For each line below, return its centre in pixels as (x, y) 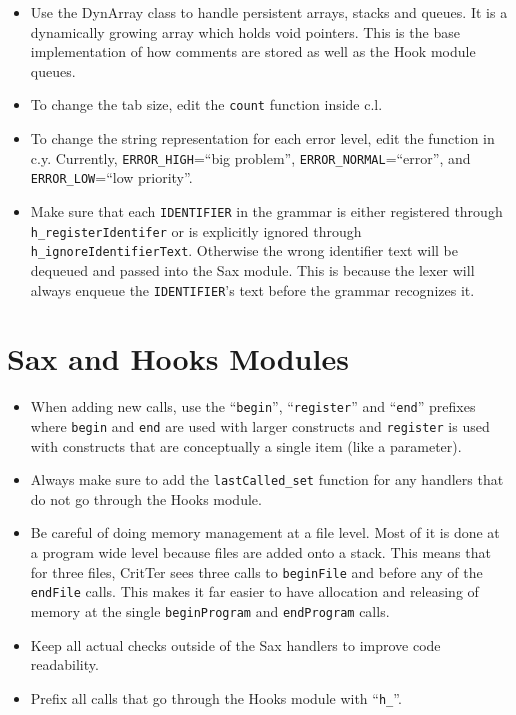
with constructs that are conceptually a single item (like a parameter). (246, 445)
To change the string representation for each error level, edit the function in (262, 138)
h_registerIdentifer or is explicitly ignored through (196, 230)
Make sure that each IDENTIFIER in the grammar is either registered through (266, 210)
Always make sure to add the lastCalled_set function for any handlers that (267, 479)
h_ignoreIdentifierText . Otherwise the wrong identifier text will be (244, 250)
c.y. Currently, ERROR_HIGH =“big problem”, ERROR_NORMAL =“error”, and (250, 157)
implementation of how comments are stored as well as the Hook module (253, 51)
